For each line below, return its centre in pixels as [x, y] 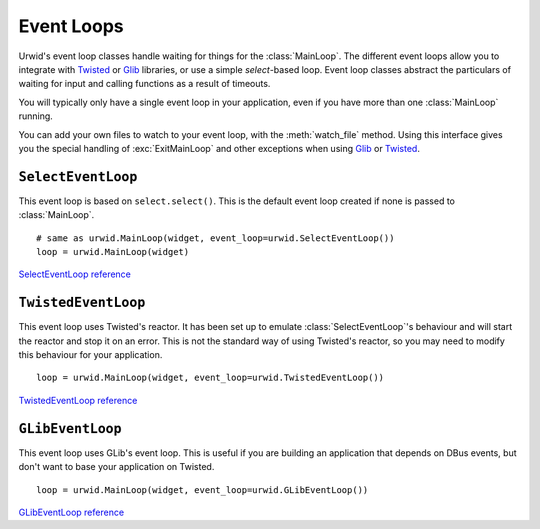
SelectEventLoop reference [75, 274]
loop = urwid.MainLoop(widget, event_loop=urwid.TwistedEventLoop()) [210, 378]
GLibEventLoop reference [71, 512]
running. [36, 116]
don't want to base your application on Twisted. [116, 467]
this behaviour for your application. [90, 355]
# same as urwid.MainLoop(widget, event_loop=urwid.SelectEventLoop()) [215, 238]
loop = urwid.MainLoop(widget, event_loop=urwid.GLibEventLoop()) [202, 489]
